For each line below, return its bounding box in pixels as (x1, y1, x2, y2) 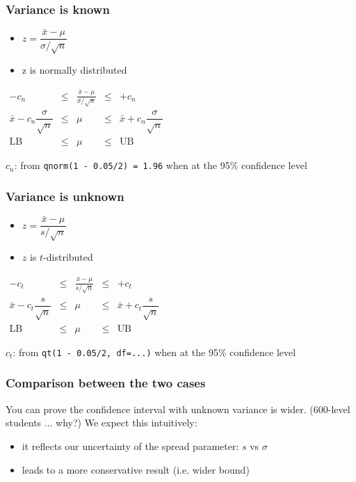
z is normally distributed (22, 63, 127, 77)
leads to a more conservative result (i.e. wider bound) (22, 462, 250, 476)
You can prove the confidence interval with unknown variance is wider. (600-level (6, 401, 350, 416)
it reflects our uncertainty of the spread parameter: (22, 438, 239, 453)
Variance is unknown (6, 187, 124, 204)
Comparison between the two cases (6, 374, 206, 392)
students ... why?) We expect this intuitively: (6, 415, 197, 430)
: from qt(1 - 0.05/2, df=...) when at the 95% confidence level (13, 344, 296, 359)
